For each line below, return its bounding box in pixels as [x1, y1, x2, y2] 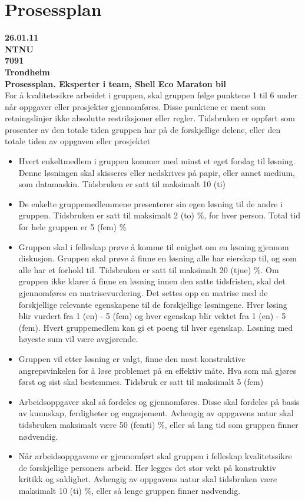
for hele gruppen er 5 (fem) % [18, 221, 127, 233]
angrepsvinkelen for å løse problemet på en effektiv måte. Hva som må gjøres [18, 364, 297, 376]
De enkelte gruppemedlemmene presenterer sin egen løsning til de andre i [18, 197, 283, 210]
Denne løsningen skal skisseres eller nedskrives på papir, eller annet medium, [18, 166, 296, 178]
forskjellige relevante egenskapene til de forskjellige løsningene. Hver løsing [18, 298, 287, 310]
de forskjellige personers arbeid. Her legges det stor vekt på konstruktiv [18, 461, 277, 473]
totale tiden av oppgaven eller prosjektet [5, 135, 151, 147]
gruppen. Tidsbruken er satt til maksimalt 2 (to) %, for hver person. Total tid [18, 209, 300, 221]
